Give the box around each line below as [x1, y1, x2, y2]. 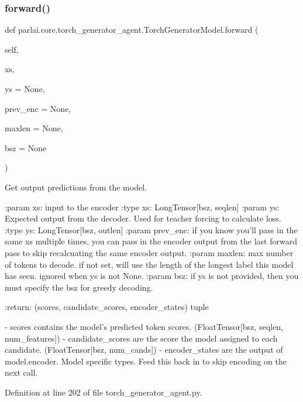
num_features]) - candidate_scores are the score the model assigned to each [5, 332, 278, 344]
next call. [5, 366, 38, 379]
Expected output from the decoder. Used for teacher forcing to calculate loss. [5, 212, 281, 224]
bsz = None [5, 141, 47, 154]
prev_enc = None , [5, 102, 71, 114]
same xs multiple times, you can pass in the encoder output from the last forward [5, 235, 297, 247]
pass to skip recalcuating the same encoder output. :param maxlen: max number [5, 246, 294, 258]
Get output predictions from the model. [5, 180, 147, 193]
